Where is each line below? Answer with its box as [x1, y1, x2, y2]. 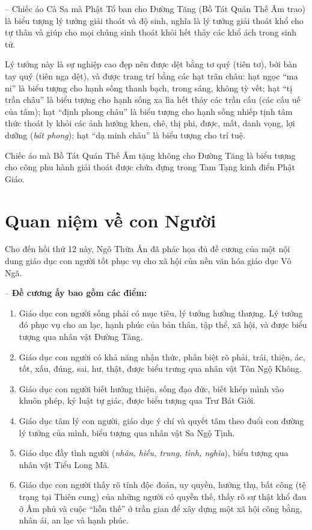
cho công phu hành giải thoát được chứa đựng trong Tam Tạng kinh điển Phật [5, 161, 295, 173]
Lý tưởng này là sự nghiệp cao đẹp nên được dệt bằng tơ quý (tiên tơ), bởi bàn [5, 58, 298, 70]
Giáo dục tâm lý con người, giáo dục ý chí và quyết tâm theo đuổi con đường [19, 414, 304, 427]
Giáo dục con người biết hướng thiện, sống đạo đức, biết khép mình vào [19, 382, 284, 395]
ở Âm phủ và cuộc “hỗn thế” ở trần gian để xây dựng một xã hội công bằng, [19, 502, 302, 514]
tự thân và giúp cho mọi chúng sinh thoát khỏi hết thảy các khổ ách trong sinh [5, 26, 297, 39]
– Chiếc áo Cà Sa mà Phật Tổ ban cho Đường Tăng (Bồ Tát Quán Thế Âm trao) [5, 2, 306, 14]
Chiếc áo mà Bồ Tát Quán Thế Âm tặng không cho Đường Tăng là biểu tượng [5, 149, 296, 161]
